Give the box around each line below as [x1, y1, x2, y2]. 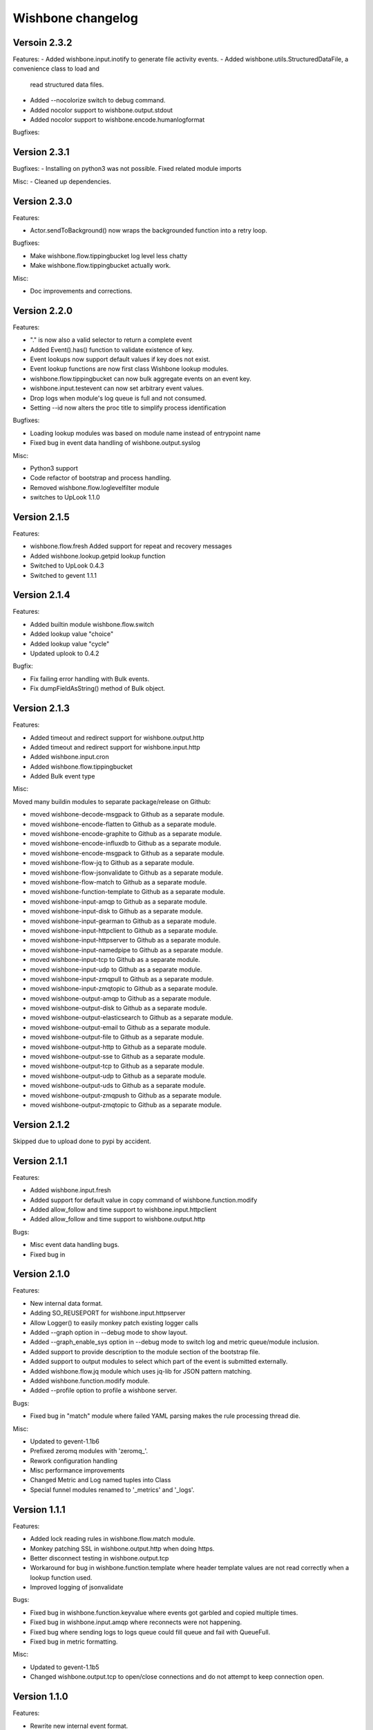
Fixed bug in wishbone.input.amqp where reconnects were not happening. [30, 1618, 242, 1626]
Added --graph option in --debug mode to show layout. [30, 1328, 188, 1336]
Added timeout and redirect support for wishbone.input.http [30, 743, 200, 751]
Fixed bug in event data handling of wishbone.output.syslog [30, 439, 200, 447]
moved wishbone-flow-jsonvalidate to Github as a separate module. [30, 868, 224, 877]
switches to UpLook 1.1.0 [30, 493, 100, 502]
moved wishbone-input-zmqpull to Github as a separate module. [30, 974, 214, 983]
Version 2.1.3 [12, 702, 70, 714]
